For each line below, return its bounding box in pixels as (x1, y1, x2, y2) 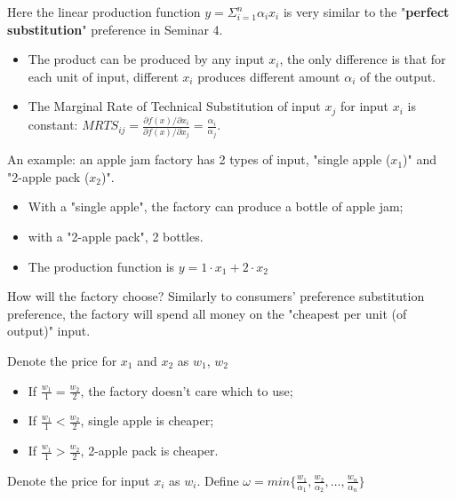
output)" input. (7, 321, 91, 340)
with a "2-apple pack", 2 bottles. (28, 226, 204, 245)
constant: (28, 115, 78, 134)
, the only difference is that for (279, 50, 446, 68)
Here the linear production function (7, 3, 201, 20)
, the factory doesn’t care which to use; (80, 381, 293, 400)
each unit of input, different (28, 67, 179, 85)
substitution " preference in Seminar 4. (7, 20, 223, 38)
